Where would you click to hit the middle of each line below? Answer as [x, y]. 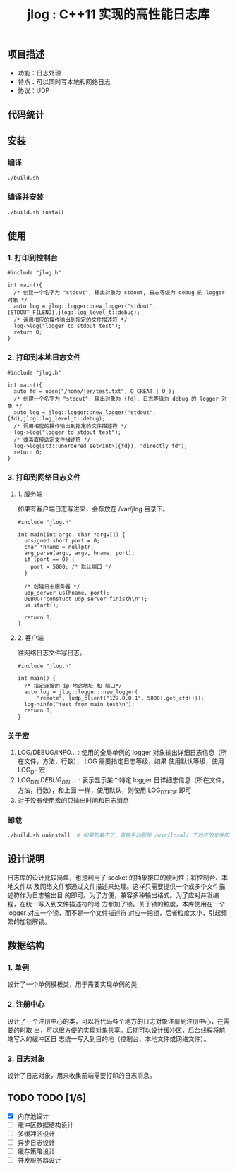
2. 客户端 [31, 638]
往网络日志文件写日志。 [51, 653]
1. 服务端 [30, 494]
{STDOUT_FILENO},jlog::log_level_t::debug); [74, 313]
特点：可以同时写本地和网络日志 [64, 81]
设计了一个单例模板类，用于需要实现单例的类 [72, 984]
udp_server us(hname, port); [67, 593]
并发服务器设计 [39, 1160]
